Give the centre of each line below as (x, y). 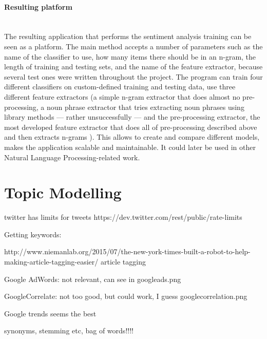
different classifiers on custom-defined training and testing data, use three (120, 87)
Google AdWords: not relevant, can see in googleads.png (93, 279)
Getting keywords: (33, 234)
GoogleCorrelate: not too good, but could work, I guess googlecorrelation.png (126, 296)
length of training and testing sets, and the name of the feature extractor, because (133, 67)
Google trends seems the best (50, 313)
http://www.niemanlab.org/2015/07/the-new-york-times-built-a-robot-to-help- (127, 251)
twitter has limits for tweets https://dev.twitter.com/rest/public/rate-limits (123, 217)
